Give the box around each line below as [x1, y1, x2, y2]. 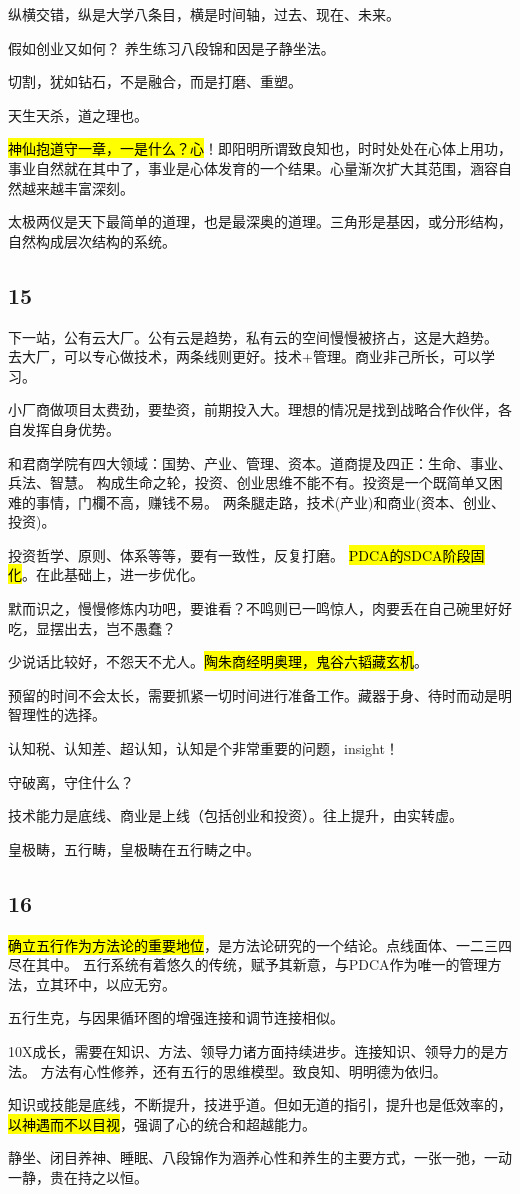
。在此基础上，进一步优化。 [22, 564, 204, 585]
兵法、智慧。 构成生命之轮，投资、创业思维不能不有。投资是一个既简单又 [8, 472, 489, 493]
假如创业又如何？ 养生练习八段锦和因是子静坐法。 [8, 37, 335, 58]
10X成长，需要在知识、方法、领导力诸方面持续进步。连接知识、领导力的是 [8, 1041, 495, 1061]
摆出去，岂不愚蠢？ [49, 617, 176, 638]
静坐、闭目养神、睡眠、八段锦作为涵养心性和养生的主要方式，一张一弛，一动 [8, 1147, 512, 1168]
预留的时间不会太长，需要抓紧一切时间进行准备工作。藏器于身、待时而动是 [8, 684, 498, 705]
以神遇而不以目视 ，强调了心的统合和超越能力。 [8, 1113, 316, 1134]
